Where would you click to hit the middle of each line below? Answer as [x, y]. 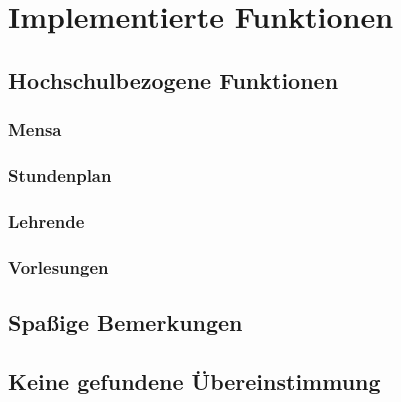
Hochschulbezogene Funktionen [173, 79]
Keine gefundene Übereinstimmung [194, 380]
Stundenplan [60, 174]
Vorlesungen [58, 266]
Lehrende [46, 220]
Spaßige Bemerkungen [125, 321]
